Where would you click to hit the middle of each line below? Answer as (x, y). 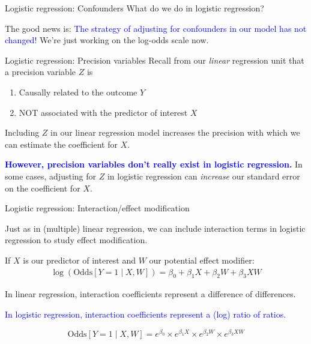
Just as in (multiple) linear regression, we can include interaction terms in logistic (155, 228)
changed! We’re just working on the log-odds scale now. (107, 40)
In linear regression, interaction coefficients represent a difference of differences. (150, 294)
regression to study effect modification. (76, 240)
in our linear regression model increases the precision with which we (175, 132)
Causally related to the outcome (78, 92)
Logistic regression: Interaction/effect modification (97, 208)
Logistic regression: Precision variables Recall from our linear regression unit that (155, 60)
